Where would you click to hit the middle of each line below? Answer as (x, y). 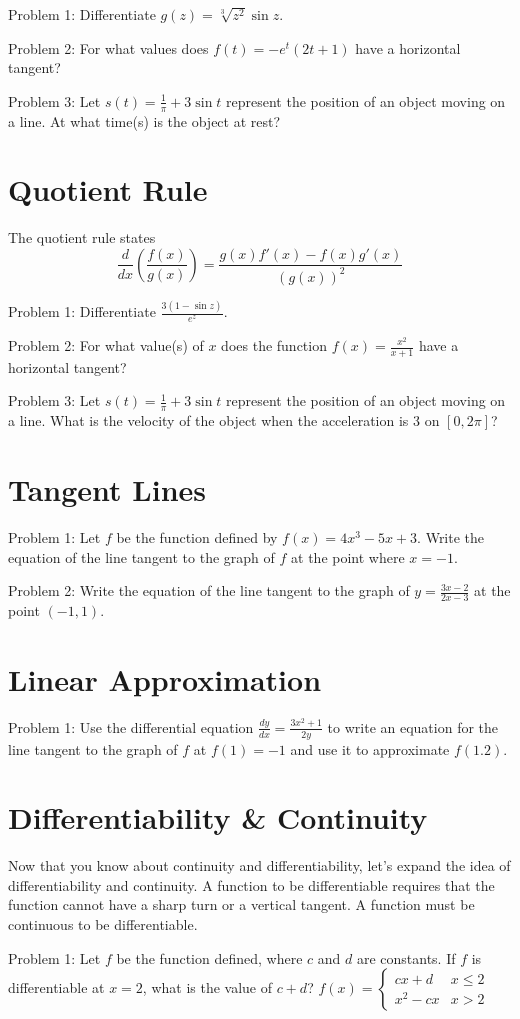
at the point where (348, 556)
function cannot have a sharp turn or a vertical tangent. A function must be (241, 904)
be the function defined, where (209, 957)
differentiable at (56, 987)
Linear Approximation (165, 678)
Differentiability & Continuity (218, 817)
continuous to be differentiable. (103, 924)
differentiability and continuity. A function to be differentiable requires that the (251, 884)
